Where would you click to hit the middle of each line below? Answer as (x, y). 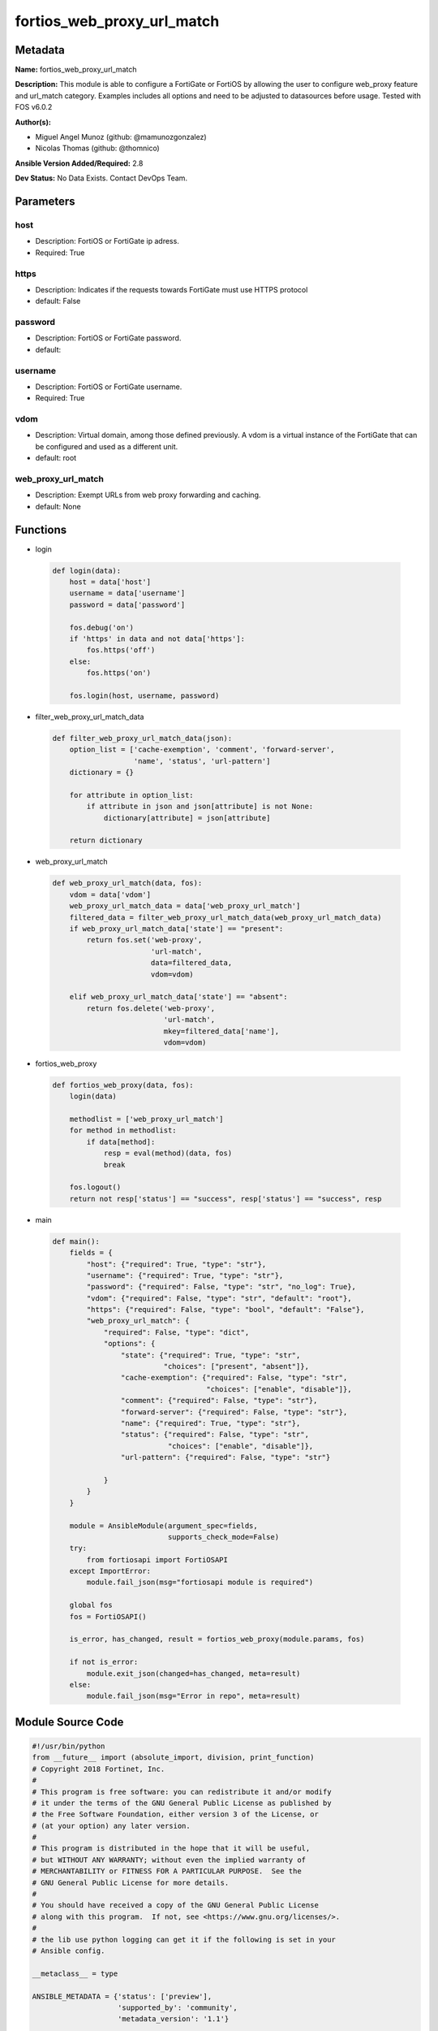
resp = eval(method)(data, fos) (168, 1153)
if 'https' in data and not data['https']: (157, 639)
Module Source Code (69, 1722)
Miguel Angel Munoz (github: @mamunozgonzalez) (121, 137)
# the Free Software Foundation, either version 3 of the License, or (176, 1814)
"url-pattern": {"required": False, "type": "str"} (225, 1457)
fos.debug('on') (101, 627)
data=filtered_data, (191, 963)
